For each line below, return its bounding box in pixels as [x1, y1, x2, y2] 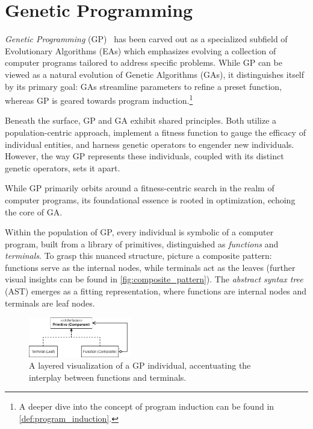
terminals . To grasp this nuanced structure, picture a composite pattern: [5, 249, 272, 262]
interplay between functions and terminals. [29, 370, 187, 383]
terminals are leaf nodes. [5, 296, 95, 309]
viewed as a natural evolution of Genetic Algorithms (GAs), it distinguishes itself [5, 68, 305, 80]
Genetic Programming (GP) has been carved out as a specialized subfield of [5, 33, 288, 45]
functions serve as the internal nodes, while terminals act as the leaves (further [5, 261, 296, 273]
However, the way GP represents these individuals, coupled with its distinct [5, 150, 284, 162]
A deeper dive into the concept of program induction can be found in [19, 400, 274, 413]
